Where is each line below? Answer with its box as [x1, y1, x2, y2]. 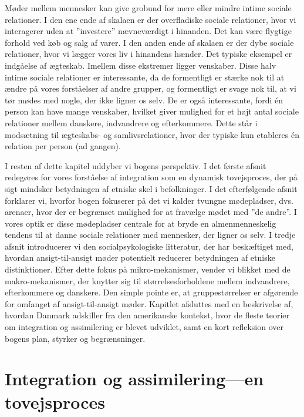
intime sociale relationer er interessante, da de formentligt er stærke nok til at [5, 70, 285, 83]
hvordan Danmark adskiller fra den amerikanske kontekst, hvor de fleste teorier [5, 309, 289, 321]
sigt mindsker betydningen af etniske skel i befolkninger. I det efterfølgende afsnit [5, 182, 298, 194]
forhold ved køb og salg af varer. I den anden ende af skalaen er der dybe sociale [5, 36, 294, 48]
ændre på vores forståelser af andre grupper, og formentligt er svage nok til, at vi [5, 82, 296, 95]
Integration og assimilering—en [5, 366, 264, 391]
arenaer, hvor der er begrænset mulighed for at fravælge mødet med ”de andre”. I [5, 206, 297, 218]
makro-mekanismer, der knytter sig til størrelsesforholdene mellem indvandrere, [5, 274, 290, 287]
